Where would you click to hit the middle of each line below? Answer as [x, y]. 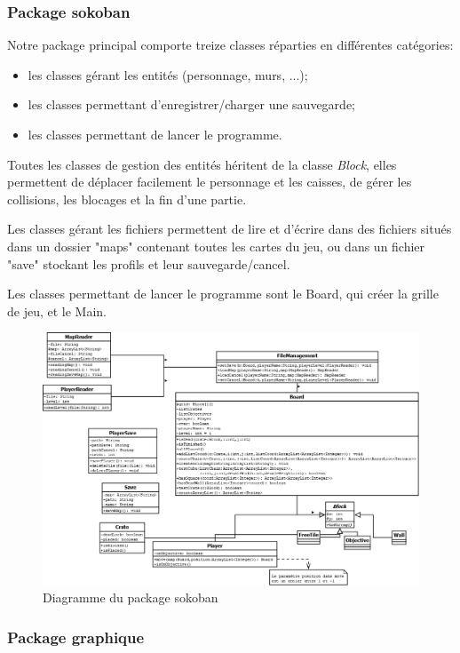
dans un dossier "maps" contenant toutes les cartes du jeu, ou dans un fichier [216, 246]
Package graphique [76, 637]
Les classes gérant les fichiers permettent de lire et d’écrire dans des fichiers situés [230, 229]
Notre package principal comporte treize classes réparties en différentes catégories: [230, 45]
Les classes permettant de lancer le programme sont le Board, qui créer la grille [223, 294]
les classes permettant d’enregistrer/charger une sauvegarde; [191, 104]
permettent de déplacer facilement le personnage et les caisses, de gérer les [210, 182]
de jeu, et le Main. [57, 311]
